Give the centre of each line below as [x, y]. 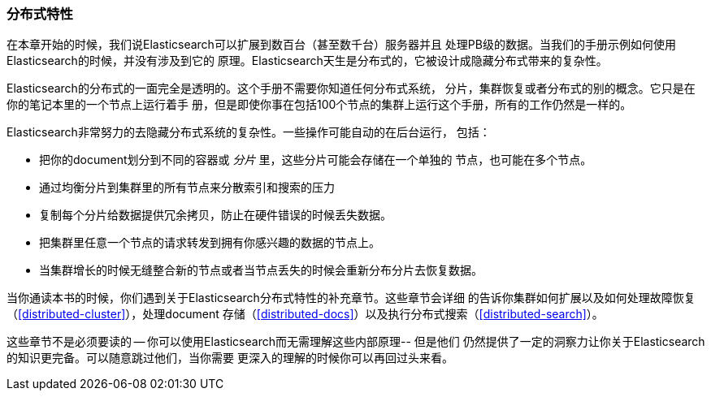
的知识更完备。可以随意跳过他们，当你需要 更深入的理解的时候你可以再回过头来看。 [230, 358]
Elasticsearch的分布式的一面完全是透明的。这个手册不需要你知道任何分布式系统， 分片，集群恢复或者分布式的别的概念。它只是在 [351, 88]
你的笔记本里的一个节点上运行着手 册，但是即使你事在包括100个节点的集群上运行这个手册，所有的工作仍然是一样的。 [319, 105]
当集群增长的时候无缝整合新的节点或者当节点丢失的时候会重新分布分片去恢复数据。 [261, 270]
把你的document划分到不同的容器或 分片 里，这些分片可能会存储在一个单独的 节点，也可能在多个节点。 [316, 160]
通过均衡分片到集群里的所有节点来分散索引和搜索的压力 [187, 188]
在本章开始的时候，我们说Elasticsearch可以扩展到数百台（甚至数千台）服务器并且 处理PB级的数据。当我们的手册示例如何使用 [341, 45]
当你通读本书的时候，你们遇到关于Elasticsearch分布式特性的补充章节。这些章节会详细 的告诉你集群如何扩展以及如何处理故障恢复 [351, 298]
